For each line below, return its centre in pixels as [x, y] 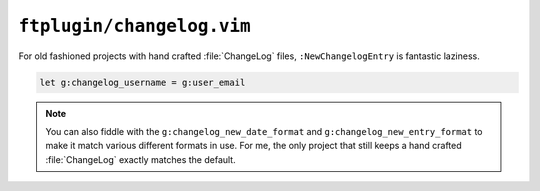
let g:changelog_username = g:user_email [142, 82]
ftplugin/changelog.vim [134, 26]
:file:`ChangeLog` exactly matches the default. [140, 159]
